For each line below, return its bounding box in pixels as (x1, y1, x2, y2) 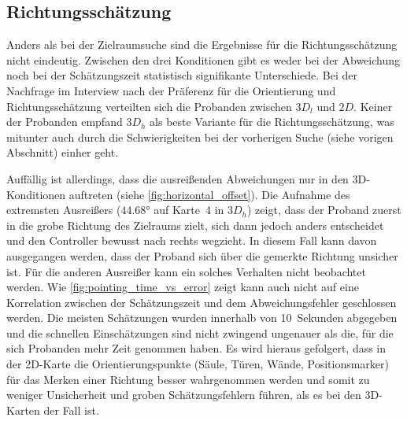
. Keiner (353, 98, 393, 114)
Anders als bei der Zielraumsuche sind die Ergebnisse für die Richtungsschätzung (6, 36, 398, 53)
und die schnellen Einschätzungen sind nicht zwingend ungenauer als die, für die (6, 324, 394, 341)
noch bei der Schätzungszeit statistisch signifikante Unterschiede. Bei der (6, 67, 358, 83)
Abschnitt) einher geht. (6, 144, 119, 161)
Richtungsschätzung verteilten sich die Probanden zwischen (6, 98, 292, 114)
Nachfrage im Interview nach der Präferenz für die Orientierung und (6, 82, 336, 98)
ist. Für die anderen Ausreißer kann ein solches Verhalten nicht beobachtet (6, 263, 366, 279)
